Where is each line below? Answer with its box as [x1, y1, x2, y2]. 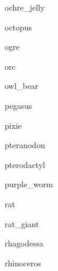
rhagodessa [5, 237, 43, 249]
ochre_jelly [5, 1, 45, 13]
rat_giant [5, 217, 39, 229]
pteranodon [5, 139, 45, 151]
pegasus [5, 99, 32, 111]
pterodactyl [5, 158, 45, 170]
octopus [5, 20, 32, 33]
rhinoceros [5, 256, 41, 269]
